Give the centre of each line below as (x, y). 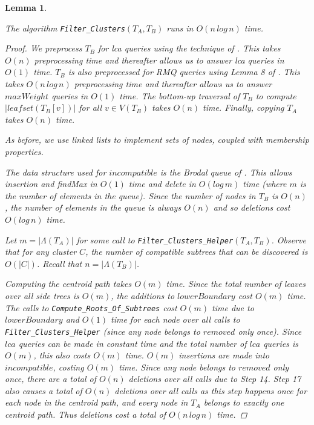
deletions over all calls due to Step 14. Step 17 (215, 379)
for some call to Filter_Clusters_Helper (155, 239)
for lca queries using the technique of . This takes (189, 48)
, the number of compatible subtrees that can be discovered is (197, 252)
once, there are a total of (51, 379)
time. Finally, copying (244, 107)
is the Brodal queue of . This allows (226, 172)
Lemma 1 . (26, 7)
